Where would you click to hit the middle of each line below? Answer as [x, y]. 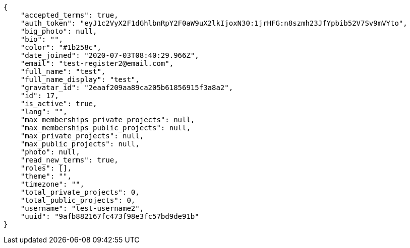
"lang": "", [44, 112]
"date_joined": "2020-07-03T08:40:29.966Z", [110, 55]
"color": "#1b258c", [61, 47]
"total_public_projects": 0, [78, 200]
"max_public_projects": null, [80, 144]
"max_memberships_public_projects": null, [105, 128]
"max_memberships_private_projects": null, [108, 120]
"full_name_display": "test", [80, 79]
